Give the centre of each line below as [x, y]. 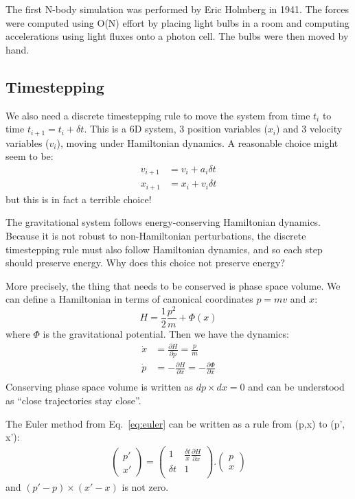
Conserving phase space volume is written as [100, 387]
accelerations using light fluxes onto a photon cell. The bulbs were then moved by [177, 36]
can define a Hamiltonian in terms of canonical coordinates [129, 299]
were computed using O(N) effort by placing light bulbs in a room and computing [177, 22]
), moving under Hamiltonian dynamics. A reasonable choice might [197, 142]
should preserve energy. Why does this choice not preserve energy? [145, 263]
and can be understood [296, 387]
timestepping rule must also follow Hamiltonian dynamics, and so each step [164, 249]
